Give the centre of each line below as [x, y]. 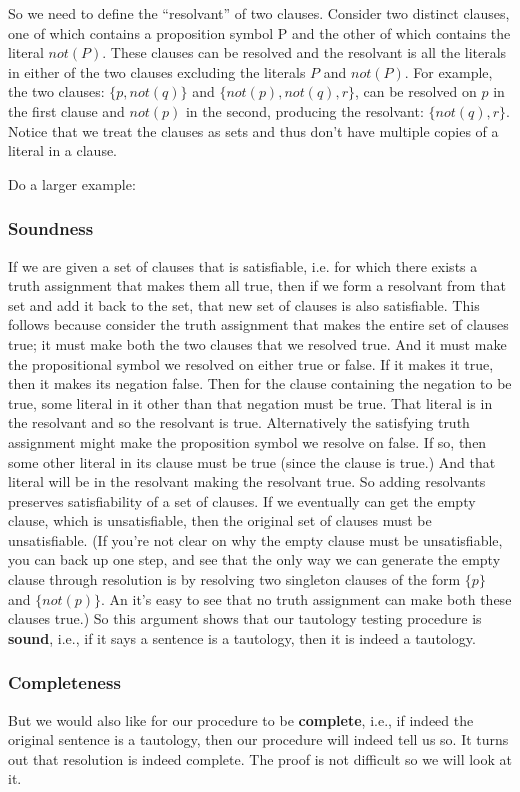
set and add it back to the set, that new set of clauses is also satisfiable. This [244, 304]
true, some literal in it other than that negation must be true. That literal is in [250, 402]
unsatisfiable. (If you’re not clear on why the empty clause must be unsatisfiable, [255, 539]
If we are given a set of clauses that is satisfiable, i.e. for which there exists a [243, 265]
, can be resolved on [415, 91]
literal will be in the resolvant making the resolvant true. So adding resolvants [247, 481]
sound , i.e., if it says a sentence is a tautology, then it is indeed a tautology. [242, 637]
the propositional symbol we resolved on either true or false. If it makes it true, [251, 363]
